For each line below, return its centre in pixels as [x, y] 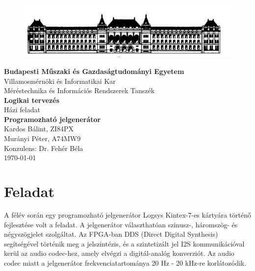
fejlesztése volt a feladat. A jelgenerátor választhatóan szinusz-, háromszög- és [121, 224]
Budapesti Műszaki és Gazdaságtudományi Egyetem [94, 71]
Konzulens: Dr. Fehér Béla [44, 148]
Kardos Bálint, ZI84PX [39, 129]
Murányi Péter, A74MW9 [42, 138]
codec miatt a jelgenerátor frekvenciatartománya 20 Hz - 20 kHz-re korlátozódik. [125, 262]
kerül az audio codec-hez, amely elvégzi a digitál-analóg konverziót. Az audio [119, 253]
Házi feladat [22, 110]
